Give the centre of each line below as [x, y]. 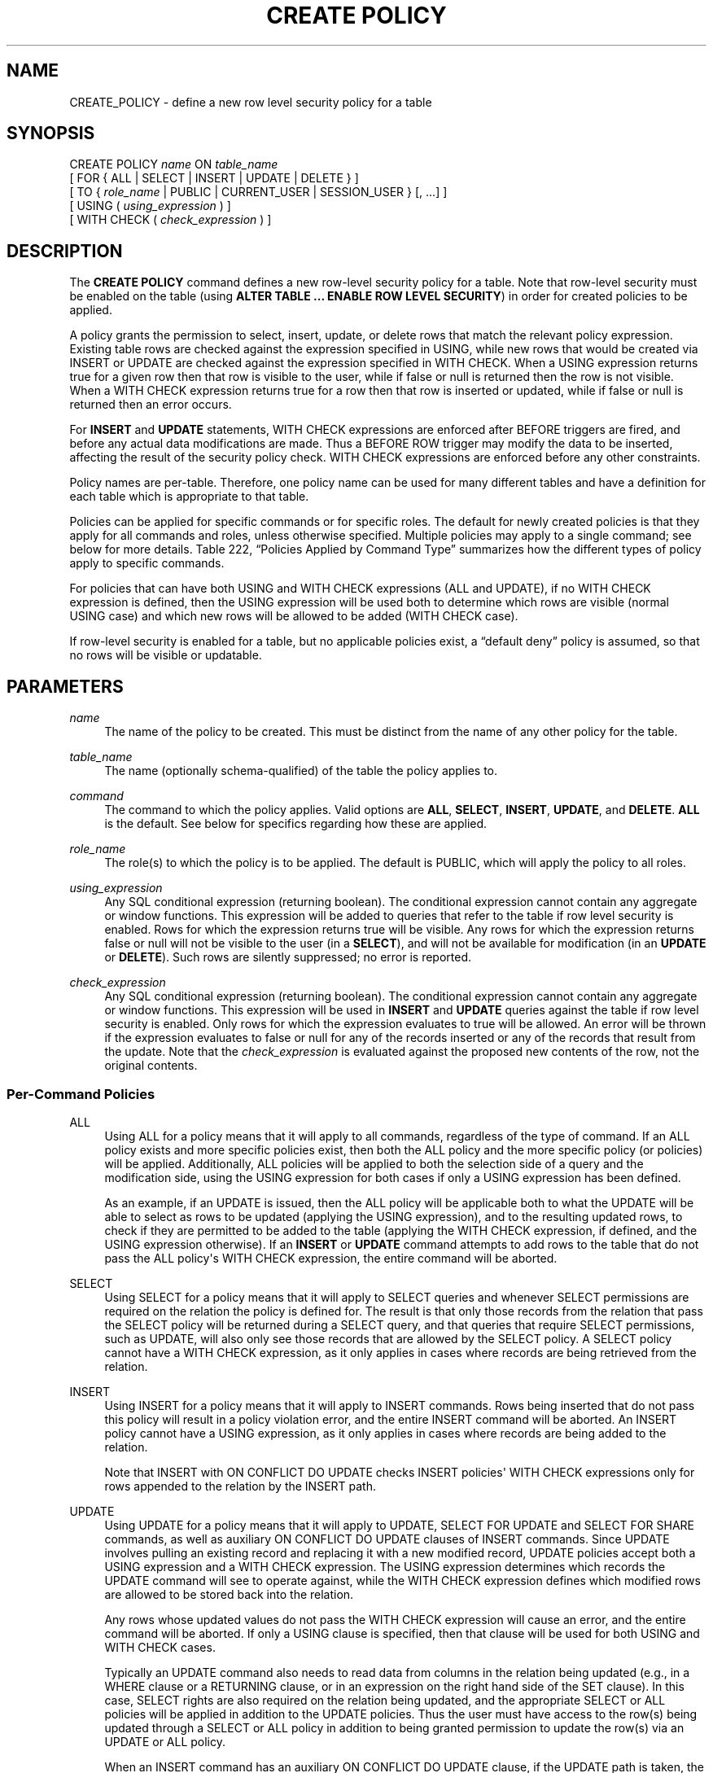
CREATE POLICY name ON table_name [174, 164]
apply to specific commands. [147, 563]
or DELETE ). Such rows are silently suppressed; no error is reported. [288, 957]
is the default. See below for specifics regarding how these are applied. [296, 824]
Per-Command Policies [81, 1094]
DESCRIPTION [65, 251]
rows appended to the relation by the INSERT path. [241, 1486]
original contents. [151, 1066]
